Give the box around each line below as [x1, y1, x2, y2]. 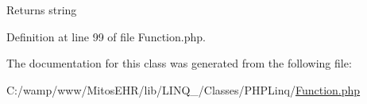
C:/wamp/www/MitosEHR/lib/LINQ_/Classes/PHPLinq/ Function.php [6, 81, 361, 98]
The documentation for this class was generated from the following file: [6, 55, 352, 71]
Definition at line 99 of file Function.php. [6, 28, 206, 44]
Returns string [6, 2, 77, 17]
